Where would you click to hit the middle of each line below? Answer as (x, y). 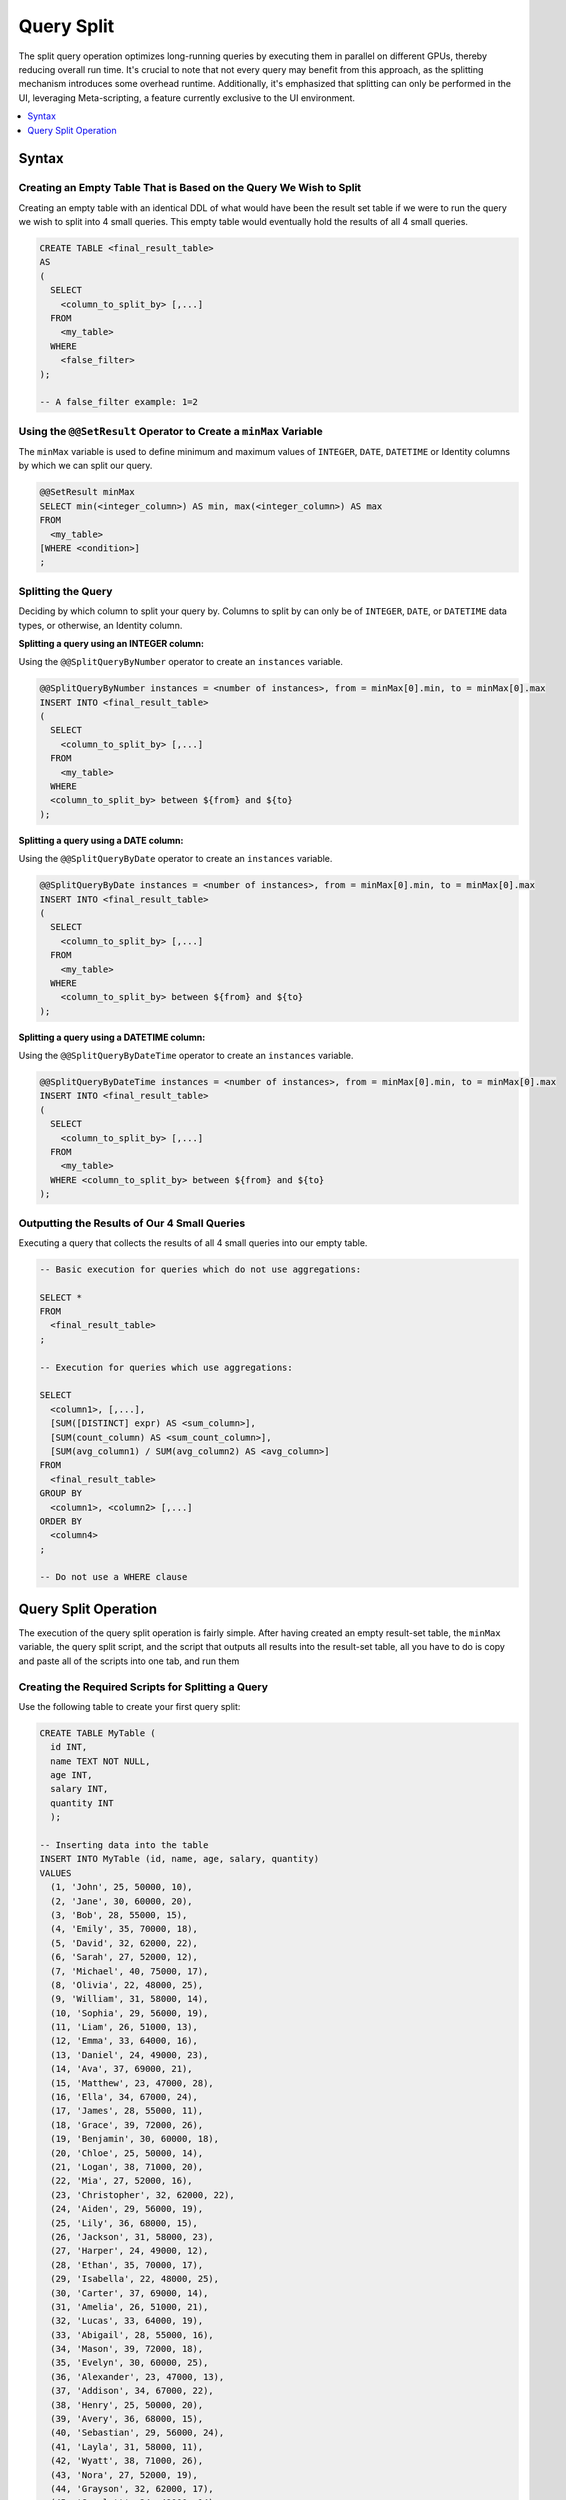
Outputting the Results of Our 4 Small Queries (132, 1223)
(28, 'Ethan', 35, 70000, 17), (127, 2264)
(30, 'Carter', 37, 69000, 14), (129, 2293)
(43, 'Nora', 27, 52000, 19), (124, 2474)
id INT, (69, 1747)
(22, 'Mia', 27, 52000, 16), (122, 2181)
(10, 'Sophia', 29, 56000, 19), (129, 2013)
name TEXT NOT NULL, (100, 1761)
